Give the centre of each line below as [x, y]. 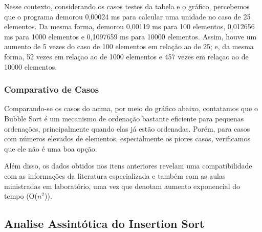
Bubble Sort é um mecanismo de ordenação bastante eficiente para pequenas [124, 118]
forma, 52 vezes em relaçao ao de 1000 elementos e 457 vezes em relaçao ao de [126, 56]
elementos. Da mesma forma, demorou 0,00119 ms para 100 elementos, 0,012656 [129, 26]
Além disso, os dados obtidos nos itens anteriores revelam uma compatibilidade [128, 166]
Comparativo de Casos [52, 89]
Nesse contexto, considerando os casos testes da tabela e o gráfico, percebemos [127, 6]
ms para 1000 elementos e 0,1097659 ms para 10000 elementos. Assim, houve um [130, 36]
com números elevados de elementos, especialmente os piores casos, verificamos [127, 139]
